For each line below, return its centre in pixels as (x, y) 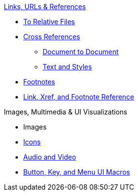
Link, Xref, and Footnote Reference (79, 97)
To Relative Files (49, 22)
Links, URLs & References (45, 7)
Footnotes (39, 82)
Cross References (52, 37)
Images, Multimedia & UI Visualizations (66, 112)
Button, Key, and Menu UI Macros (77, 172)
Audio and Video (50, 157)
